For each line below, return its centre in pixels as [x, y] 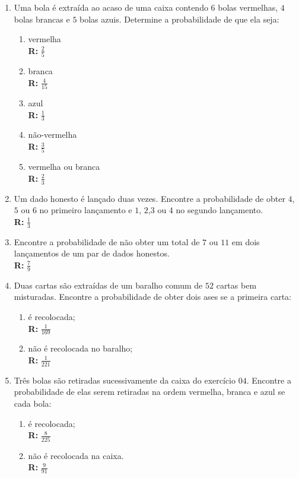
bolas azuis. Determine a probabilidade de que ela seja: [179, 19]
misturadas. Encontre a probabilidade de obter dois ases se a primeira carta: [153, 297]
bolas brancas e [42, 19]
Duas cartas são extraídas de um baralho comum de [108, 285]
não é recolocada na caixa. [76, 455]
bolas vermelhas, [248, 7]
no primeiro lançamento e [86, 210]
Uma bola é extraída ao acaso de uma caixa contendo [111, 7]
